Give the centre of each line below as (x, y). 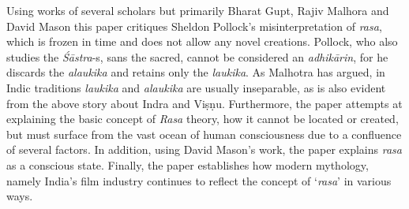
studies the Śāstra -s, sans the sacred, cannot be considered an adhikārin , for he (197, 56)
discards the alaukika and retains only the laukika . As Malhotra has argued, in (196, 72)
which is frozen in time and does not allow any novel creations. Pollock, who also (202, 41)
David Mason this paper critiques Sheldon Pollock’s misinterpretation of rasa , (194, 26)
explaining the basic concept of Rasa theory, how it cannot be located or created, (203, 119)
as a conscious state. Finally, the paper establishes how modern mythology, (188, 164)
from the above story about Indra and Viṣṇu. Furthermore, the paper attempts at (204, 103)
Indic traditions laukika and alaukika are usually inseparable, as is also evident (196, 87)
